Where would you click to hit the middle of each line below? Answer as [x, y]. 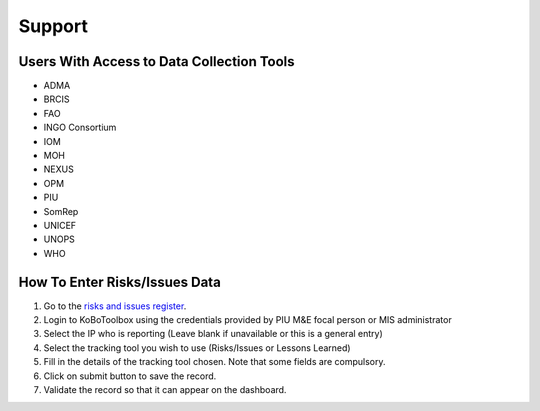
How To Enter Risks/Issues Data [120, 281]
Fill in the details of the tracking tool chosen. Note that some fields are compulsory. [214, 362]
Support [53, 26]
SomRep [61, 211]
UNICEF [60, 225]
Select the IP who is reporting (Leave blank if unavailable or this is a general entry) [213, 334]
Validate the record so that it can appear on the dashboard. [165, 389]
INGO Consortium [80, 127]
